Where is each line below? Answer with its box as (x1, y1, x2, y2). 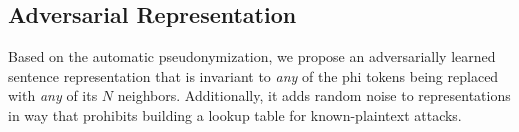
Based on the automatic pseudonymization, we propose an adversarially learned (8, 46, 496, 67)
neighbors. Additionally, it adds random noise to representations (117, 85, 511, 106)
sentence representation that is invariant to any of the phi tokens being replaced (8, 65, 499, 86)
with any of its (8, 85, 98, 106)
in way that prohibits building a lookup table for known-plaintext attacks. (8, 104, 462, 125)
